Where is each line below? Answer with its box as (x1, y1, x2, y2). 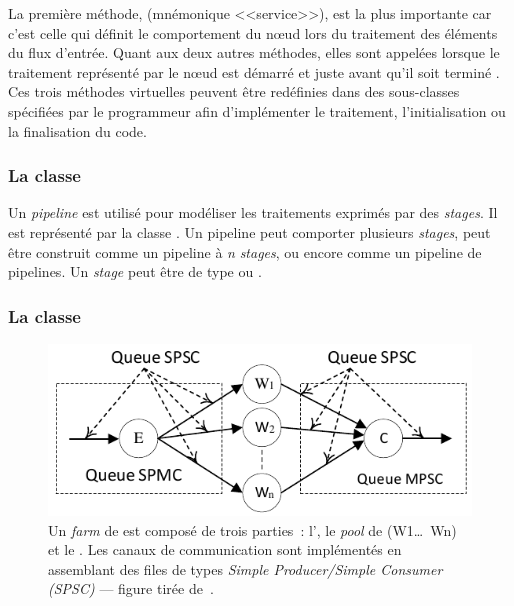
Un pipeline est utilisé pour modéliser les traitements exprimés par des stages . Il (8, 202, 498, 223)
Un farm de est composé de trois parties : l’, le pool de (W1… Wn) (48, 519, 457, 540)
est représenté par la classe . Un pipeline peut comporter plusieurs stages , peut (8, 221, 491, 242)
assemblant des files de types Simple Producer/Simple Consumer (48, 558, 443, 579)
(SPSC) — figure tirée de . (48, 578, 214, 599)
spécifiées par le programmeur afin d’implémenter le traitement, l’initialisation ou (8, 100, 506, 121)
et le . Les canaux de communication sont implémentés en (48, 539, 402, 560)
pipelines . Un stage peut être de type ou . (8, 261, 262, 282)
